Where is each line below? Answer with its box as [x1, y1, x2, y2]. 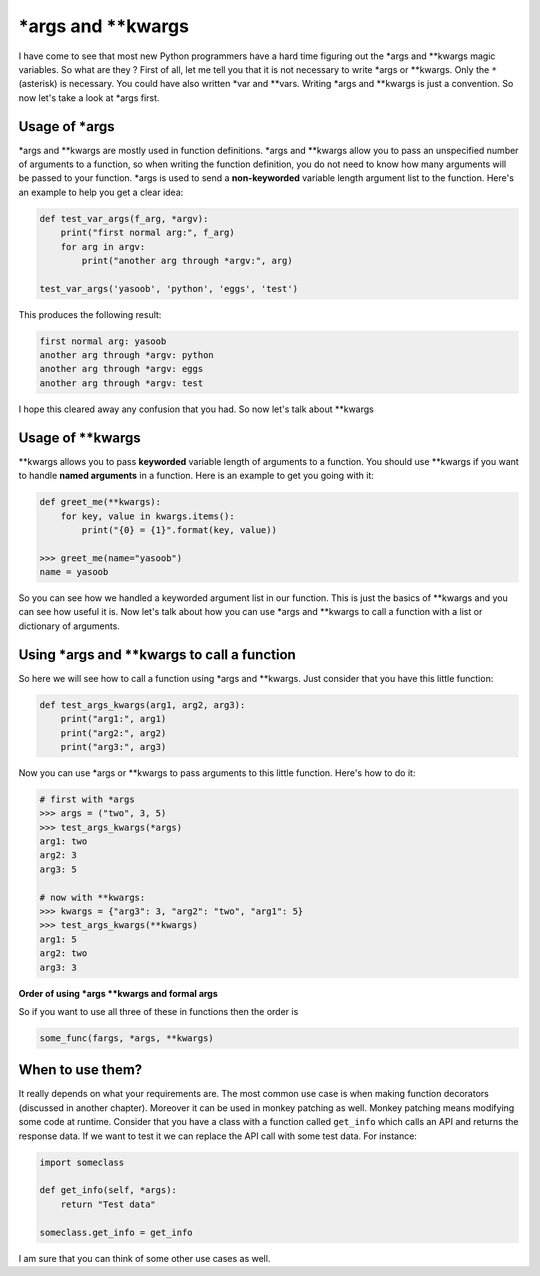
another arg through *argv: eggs [39, 363, 204, 375]
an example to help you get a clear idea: [18, 186, 184, 198]
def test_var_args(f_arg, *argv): [39, 213, 209, 224]
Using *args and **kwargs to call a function [18, 646, 297, 663]
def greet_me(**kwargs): [39, 496, 162, 508]
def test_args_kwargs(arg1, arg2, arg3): [39, 699, 246, 710]
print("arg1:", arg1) [60, 713, 167, 725]
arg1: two [39, 836, 88, 847]
